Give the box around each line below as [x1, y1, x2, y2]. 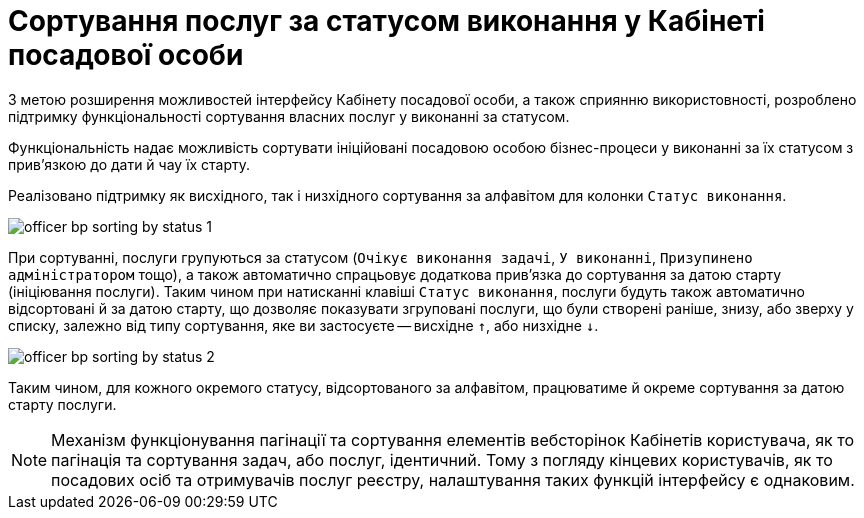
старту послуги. [8, 395, 117, 413]
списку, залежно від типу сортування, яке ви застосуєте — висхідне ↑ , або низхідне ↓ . [8, 316, 599, 334]
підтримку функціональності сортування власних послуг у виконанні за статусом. [8, 107, 570, 125]
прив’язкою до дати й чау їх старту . [8, 155, 251, 173]
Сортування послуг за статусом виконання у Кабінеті [8, 4, 765, 38]
